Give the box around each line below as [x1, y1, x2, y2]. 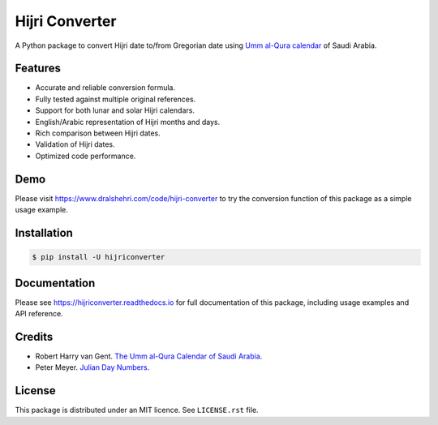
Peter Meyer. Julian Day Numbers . [35, 363, 150, 372]
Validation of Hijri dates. [35, 140, 115, 149]
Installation [15, 225, 73, 239]
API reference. [15, 308, 64, 318]
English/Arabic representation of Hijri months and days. [35, 117, 221, 127]
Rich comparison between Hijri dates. [35, 128, 161, 138]
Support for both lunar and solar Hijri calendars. [35, 105, 195, 115]
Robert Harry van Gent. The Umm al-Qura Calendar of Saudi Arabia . [35, 351, 263, 361]
